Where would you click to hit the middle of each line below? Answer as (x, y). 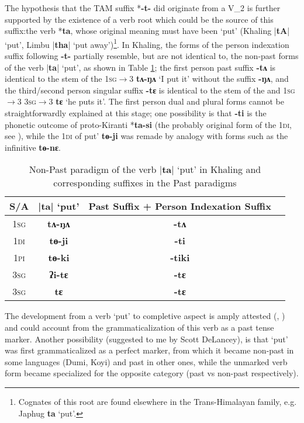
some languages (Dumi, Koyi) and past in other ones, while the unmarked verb (146, 361)
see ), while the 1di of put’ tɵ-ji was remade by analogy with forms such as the (146, 136)
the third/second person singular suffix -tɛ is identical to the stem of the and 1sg (150, 90)
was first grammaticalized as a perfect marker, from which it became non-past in (149, 350)
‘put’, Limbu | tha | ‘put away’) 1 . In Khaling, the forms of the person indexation (147, 43)
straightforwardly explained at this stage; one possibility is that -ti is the (136, 113)
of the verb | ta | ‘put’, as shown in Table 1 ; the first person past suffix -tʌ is (140, 67)
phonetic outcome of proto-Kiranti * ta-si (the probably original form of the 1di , (148, 124)
